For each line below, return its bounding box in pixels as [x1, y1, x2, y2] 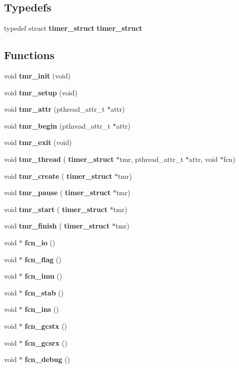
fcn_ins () [25, 304, 59, 314]
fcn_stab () [25, 287, 64, 297]
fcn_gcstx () [25, 320, 67, 331]
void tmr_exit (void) [4, 137, 72, 147]
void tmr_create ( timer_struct [4, 170, 113, 181]
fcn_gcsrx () [25, 337, 67, 348]
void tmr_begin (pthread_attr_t [4, 120, 111, 131]
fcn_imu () [25, 271, 62, 281]
